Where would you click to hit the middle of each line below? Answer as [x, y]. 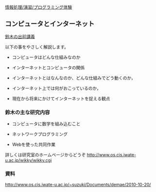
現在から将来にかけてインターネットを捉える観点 [61, 98]
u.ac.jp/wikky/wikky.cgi [28, 160]
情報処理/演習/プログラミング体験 [39, 7]
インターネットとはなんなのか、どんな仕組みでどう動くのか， [74, 78]
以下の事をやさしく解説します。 [37, 47]
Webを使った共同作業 [34, 144]
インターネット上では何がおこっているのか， [56, 88]
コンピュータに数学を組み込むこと [46, 124]
